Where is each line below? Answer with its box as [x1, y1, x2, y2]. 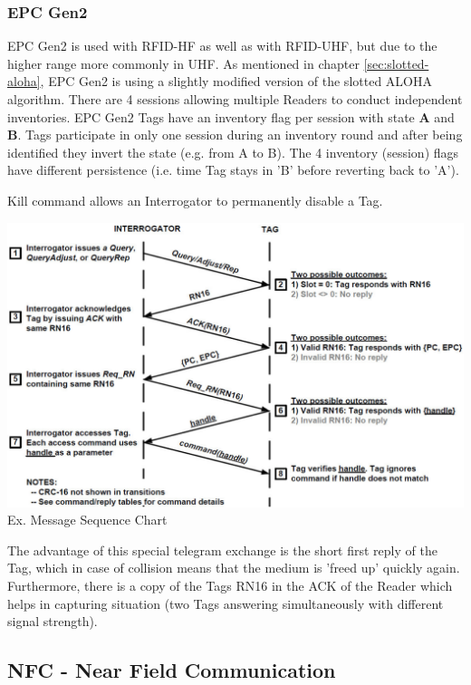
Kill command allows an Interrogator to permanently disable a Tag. [7, 190, 383, 209]
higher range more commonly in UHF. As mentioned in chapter [7, 53, 360, 72]
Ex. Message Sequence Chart [7, 510, 168, 529]
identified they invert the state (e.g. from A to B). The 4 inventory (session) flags [7, 142, 459, 161]
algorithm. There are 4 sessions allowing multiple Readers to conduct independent [7, 90, 463, 108]
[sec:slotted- [363, 53, 429, 72]
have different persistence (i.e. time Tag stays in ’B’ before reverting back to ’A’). [7, 160, 459, 179]
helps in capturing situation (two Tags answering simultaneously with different [7, 593, 444, 613]
